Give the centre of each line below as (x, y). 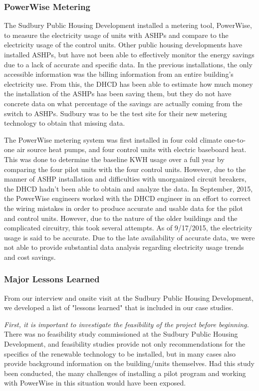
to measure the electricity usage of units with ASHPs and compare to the (116, 35)
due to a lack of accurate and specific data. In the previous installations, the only (128, 64)
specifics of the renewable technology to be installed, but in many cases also (120, 353)
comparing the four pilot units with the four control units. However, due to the (125, 169)
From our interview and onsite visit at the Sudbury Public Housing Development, (129, 297)
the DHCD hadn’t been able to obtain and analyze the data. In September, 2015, (129, 188)
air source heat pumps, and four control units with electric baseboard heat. (131, 149)
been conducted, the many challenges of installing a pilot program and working (125, 373)
